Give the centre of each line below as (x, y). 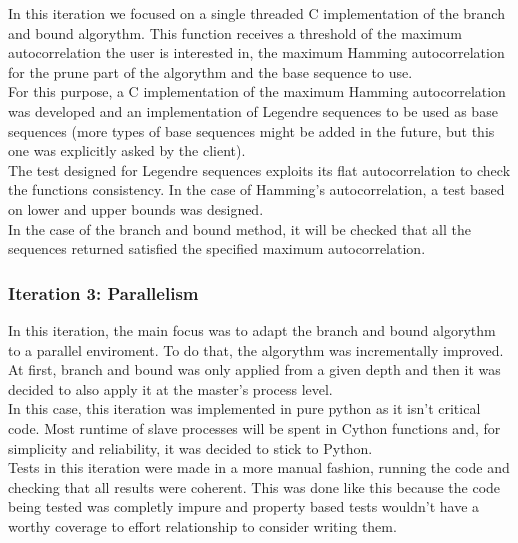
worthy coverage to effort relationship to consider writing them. (202, 525)
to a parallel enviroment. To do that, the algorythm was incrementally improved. (256, 349)
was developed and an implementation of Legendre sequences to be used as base (253, 110)
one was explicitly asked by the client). (127, 150)
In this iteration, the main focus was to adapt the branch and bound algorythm (252, 329)
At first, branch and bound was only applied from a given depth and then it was (254, 369)
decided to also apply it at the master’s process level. (170, 388)
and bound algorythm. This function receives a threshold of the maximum (235, 32)
